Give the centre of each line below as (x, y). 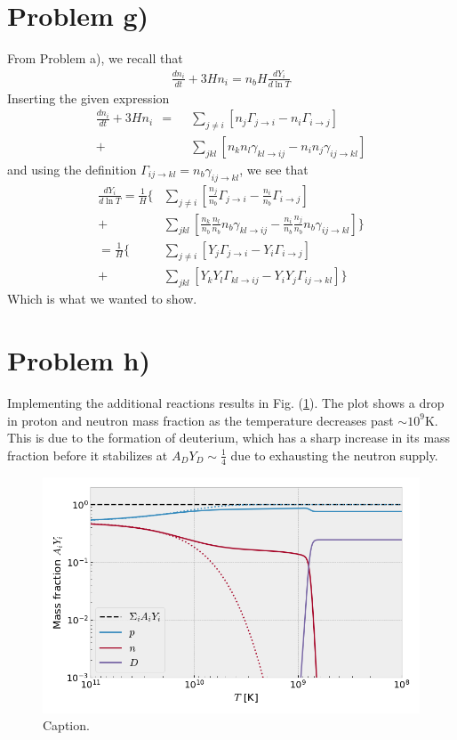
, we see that (274, 169)
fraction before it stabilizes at (88, 455)
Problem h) (79, 360)
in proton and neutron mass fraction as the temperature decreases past (200, 420)
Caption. (66, 725)
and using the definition (72, 169)
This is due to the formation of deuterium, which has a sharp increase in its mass (229, 438)
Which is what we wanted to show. (102, 299)
